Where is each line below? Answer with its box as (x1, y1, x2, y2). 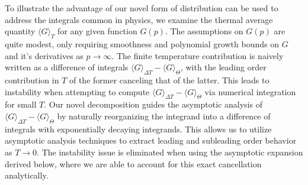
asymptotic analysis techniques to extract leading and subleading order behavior (5, 134, 297, 147)
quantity (5, 25, 36, 37)
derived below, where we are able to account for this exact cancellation (5, 157, 262, 170)
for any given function (57, 25, 137, 37)
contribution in (5, 73, 59, 86)
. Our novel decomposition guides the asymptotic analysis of (44, 98, 262, 111)
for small (5, 98, 37, 111)
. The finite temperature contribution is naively (111, 49, 284, 61)
